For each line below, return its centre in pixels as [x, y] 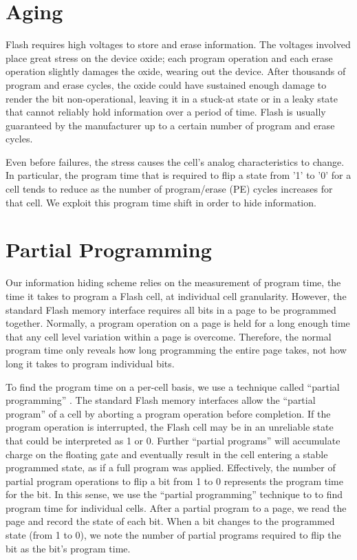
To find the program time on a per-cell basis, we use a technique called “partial [173, 386]
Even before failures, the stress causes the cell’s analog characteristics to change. [175, 161]
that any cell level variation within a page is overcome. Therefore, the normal [169, 336]
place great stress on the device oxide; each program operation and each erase [169, 57]
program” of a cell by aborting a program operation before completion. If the [168, 413]
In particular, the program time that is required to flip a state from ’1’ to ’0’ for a [178, 175]
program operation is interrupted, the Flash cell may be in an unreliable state [170, 427]
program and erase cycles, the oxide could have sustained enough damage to [166, 84]
